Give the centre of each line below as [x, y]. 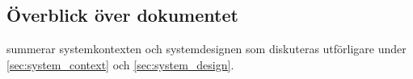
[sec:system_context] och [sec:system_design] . [120, 64]
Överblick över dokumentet [122, 15]
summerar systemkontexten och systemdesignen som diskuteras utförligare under [206, 49]
